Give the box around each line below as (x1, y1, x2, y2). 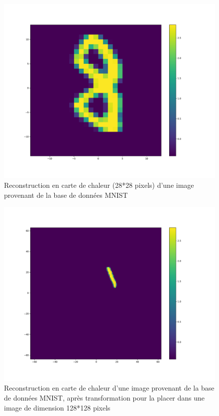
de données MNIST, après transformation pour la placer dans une (4, 392, 205, 403)
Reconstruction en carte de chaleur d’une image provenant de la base (4, 383, 215, 393)
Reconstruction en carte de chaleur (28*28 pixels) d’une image (4, 180, 194, 190)
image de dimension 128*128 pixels (4, 402, 110, 413)
